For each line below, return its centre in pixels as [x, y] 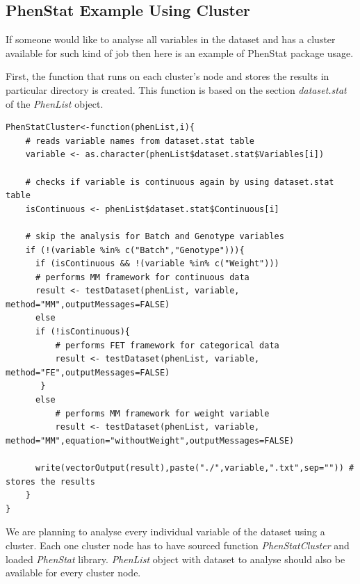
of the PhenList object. [55, 103]
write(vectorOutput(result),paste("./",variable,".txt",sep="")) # [195, 468]
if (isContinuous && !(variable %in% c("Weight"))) [157, 264]
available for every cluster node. [73, 573]
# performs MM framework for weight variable [162, 413]
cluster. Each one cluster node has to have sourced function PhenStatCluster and [178, 545]
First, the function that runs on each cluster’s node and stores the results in [167, 76]
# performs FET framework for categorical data [167, 345]
